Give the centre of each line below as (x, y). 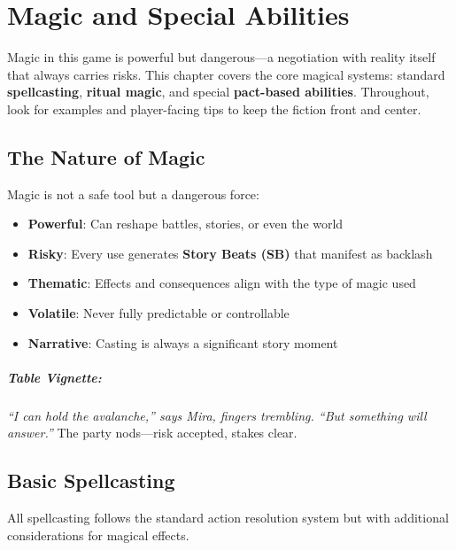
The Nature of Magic (106, 156)
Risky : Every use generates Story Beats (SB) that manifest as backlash (230, 253)
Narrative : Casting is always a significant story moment (183, 342)
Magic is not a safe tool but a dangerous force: (133, 194)
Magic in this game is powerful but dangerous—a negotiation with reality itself (221, 57)
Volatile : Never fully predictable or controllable (158, 313)
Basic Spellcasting (91, 480)
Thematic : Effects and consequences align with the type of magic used (222, 283)
